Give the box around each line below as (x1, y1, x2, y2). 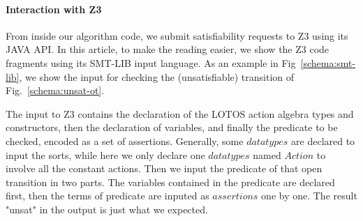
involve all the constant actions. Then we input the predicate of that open (6, 161, 323, 176)
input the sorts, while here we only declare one (6, 147, 205, 162)
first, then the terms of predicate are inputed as (6, 188, 209, 203)
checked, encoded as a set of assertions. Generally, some (6, 133, 244, 148)
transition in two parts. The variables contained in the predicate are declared (6, 174, 335, 189)
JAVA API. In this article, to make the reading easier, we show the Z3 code (6, 42, 329, 56)
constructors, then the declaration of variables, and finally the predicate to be (6, 120, 338, 135)
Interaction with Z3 (6, 1, 102, 16)
